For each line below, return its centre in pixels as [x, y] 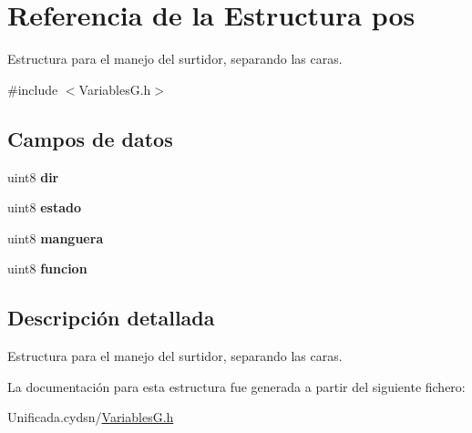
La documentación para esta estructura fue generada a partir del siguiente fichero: [236, 386]
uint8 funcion [47, 268]
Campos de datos [90, 138]
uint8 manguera [56, 237]
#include [33, 89]
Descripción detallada [111, 318]
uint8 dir [33, 176]
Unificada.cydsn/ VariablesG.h [91, 417]
